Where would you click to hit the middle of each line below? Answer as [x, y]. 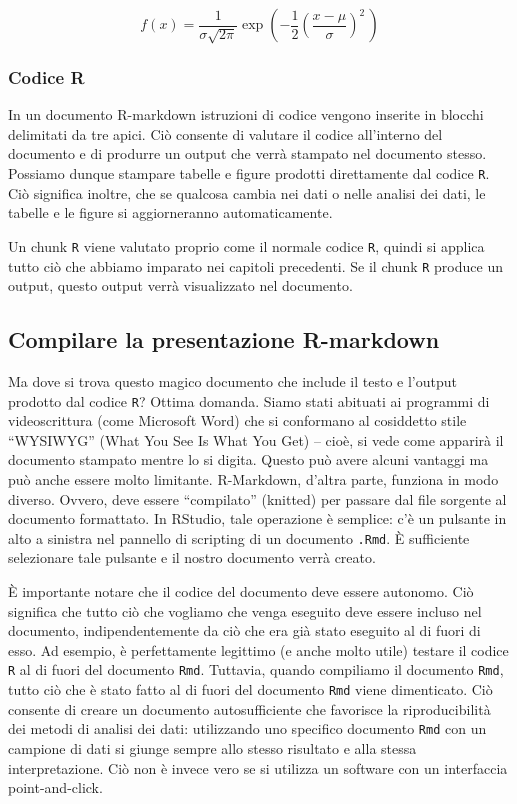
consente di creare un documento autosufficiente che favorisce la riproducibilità [249, 708]
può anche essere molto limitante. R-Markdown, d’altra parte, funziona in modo [253, 478]
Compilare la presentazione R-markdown [224, 339]
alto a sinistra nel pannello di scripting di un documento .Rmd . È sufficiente [239, 537]
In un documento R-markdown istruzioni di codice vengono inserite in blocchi [246, 114]
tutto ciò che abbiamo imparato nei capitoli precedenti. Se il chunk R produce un [255, 265]
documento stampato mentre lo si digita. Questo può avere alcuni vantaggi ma [248, 459]
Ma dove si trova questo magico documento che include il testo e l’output [233, 380]
